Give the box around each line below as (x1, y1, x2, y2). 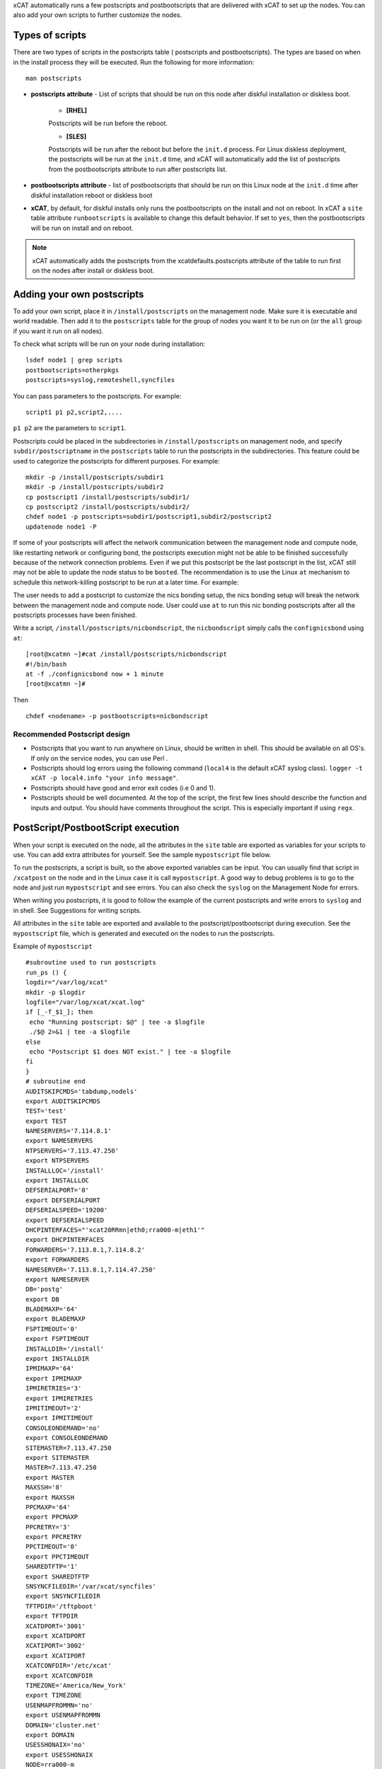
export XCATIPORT (25, 1652, 86, 1659)
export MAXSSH (25, 1493, 74, 1502)
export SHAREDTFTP (25, 1572, 90, 1581)
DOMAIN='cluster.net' (25, 1721, 100, 1729)
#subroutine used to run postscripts (25, 959, 157, 967)
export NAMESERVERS (25, 1136, 93, 1145)
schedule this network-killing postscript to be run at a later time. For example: (13, 577, 239, 587)
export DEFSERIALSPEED (25, 1216, 105, 1224)
